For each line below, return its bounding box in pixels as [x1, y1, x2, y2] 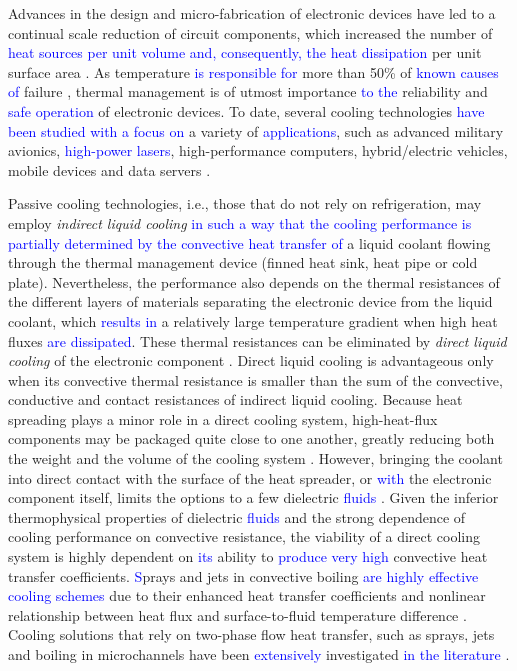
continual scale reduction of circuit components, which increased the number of [8, 22, 493, 43]
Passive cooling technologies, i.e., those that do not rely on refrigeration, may [8, 193, 482, 214]
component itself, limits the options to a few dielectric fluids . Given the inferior [8, 487, 499, 508]
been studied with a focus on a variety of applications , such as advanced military [8, 120, 504, 141]
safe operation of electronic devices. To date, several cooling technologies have [8, 100, 485, 121]
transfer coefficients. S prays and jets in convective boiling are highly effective [8, 565, 479, 586]
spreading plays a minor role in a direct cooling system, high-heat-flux [8, 408, 438, 429]
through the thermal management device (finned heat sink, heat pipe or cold [8, 252, 478, 273]
